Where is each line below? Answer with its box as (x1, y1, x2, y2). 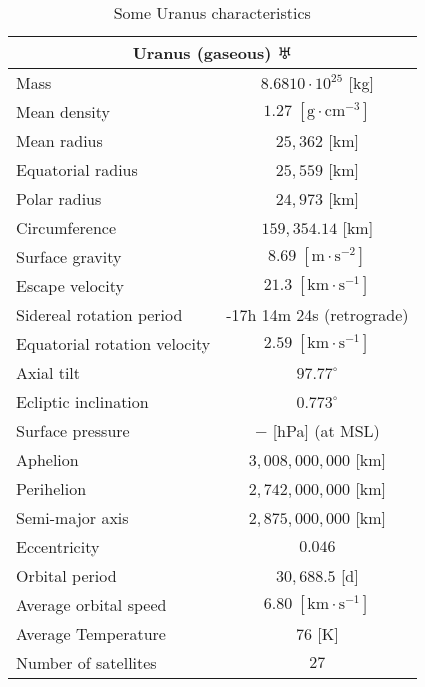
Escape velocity (16, 274, 124, 297)
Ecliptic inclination (16, 390, 149, 413)
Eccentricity (16, 535, 100, 558)
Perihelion (16, 477, 87, 500)
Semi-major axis (16, 506, 129, 529)
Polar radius (16, 187, 102, 210)
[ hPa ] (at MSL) (272, 419, 380, 442)
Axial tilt (16, 361, 81, 384)
